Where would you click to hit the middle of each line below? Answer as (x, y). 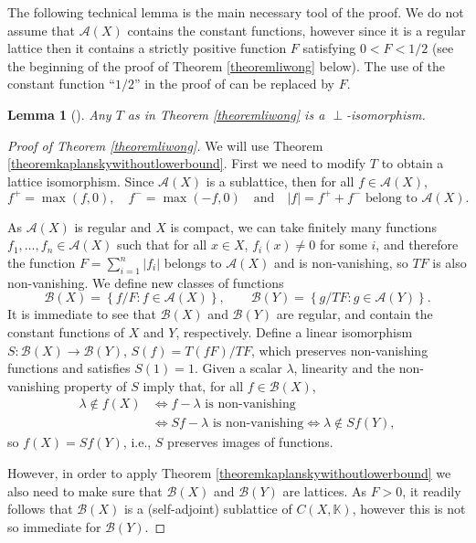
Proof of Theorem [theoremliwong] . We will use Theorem (165, 145)
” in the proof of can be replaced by (234, 84)
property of (95, 385)
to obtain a (413, 163)
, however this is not (409, 509)
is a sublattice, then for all (280, 181)
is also (450, 263)
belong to (391, 198)
